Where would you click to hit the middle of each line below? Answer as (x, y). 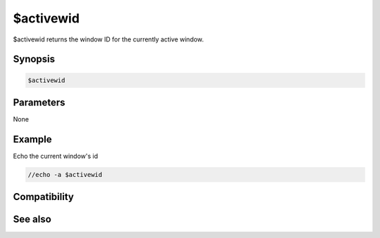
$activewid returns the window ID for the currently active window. (108, 39)
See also (32, 219)
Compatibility (43, 197)
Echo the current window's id (56, 156)
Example (32, 139)
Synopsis (34, 59)
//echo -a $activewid (65, 174)
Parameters (39, 102)
